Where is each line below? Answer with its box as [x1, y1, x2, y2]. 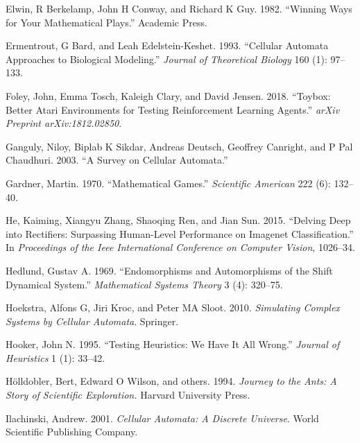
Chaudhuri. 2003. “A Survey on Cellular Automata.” [6, 153, 228, 167]
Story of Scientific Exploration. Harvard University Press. [6, 388, 250, 402]
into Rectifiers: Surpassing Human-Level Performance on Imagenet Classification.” [6, 226, 354, 241]
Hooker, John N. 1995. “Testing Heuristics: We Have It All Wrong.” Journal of [6, 337, 340, 351]
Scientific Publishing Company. [6, 424, 138, 439]
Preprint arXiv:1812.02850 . [6, 116, 122, 130]
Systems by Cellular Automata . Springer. [6, 313, 179, 328]
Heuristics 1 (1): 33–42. [6, 350, 105, 365]
